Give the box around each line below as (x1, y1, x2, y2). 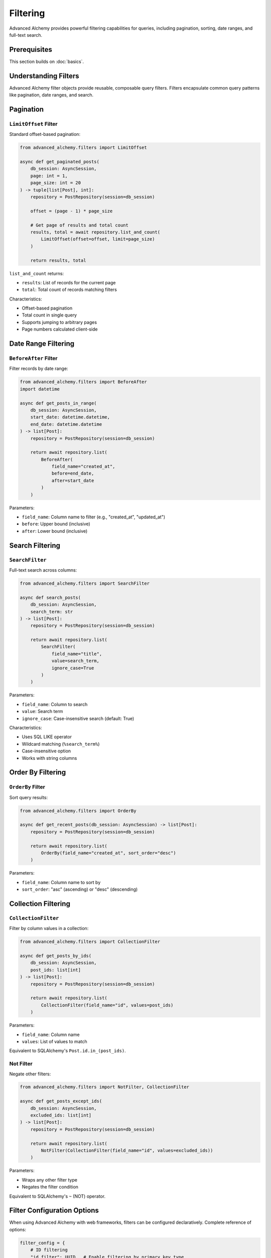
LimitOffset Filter (9, 120, 58, 127)
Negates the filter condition (22, 1184, 79, 1190)
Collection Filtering (9, 899, 70, 908)
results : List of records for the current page (22, 279, 116, 285)
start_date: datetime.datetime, (30, 414, 110, 420)
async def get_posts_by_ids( (20, 953, 92, 959)
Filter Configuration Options (9, 1206, 99, 1215)
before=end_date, (51, 470, 94, 477)
